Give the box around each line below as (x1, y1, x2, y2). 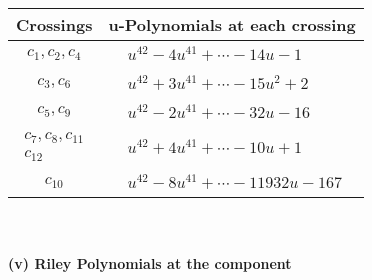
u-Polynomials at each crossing (108, 13, 356, 36)
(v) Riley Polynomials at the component (8, 252, 292, 273)
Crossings (16, 13, 93, 36)
